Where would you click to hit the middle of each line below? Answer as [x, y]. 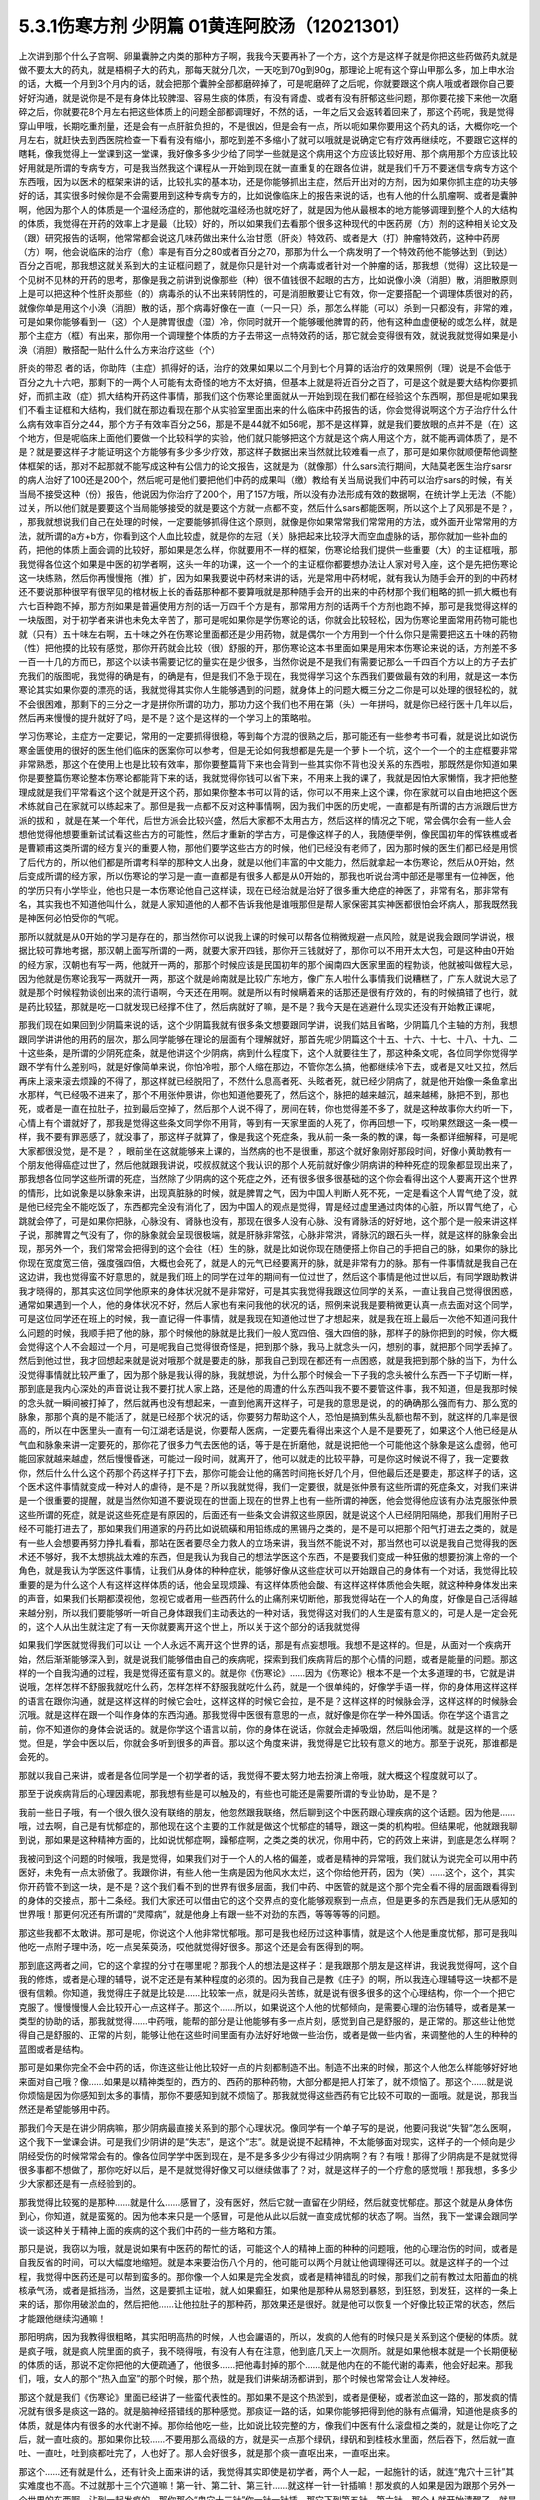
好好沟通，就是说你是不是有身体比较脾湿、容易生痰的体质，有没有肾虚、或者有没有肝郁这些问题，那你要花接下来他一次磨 [268, 97]
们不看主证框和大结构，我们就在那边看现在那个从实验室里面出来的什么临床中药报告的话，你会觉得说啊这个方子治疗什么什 [268, 410]
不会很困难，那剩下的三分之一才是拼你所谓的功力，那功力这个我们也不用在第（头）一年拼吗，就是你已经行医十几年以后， [268, 704]
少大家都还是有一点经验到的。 [80, 2184]
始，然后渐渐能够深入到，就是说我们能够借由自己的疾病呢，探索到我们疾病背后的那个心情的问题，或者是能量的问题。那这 [268, 1659]
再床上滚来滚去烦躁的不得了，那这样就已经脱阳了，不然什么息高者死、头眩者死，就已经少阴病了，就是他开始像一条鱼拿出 [268, 1081]
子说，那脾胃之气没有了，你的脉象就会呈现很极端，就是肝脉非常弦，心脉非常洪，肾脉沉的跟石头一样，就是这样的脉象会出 [268, 1234]
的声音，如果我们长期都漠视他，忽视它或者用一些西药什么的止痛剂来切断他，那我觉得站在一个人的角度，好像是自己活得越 [268, 1599]
